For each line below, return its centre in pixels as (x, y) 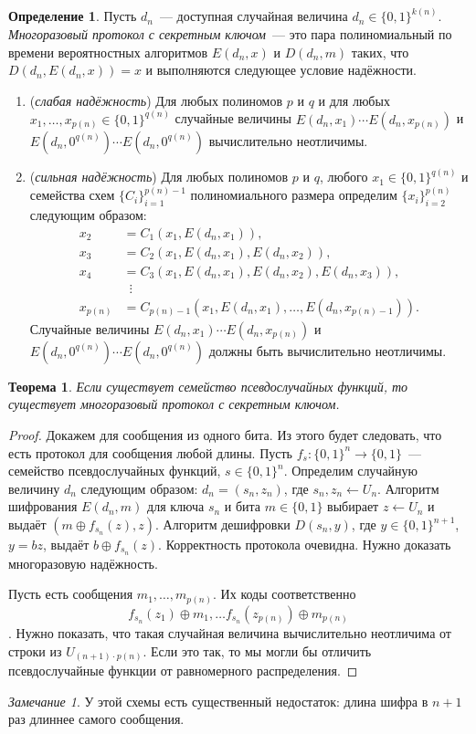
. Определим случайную (351, 471)
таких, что (380, 52)
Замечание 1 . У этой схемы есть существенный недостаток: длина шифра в (218, 701)
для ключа (176, 506)
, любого (344, 177)
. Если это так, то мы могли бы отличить (257, 650)
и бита (243, 506)
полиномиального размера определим (294, 195)
